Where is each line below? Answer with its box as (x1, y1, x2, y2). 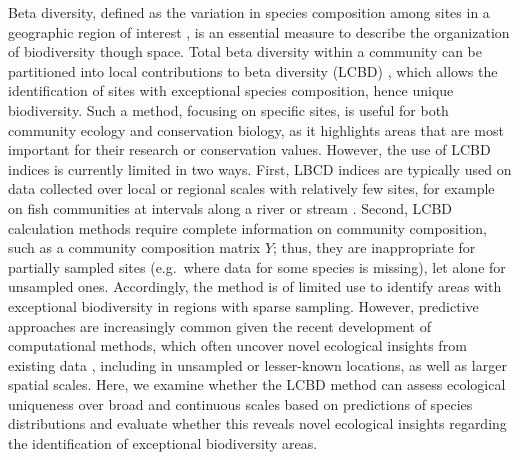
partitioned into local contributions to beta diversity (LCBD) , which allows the (8, 60, 498, 81)
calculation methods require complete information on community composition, (8, 217, 488, 238)
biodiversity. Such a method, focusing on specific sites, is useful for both (8, 99, 449, 120)
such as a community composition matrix (8, 237, 261, 258)
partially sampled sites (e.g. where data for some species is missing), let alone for (8, 256, 506, 277)
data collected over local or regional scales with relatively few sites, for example (8, 178, 495, 199)
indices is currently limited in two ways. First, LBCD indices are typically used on (8, 158, 512, 179)
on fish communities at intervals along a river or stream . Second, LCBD (8, 197, 452, 218)
